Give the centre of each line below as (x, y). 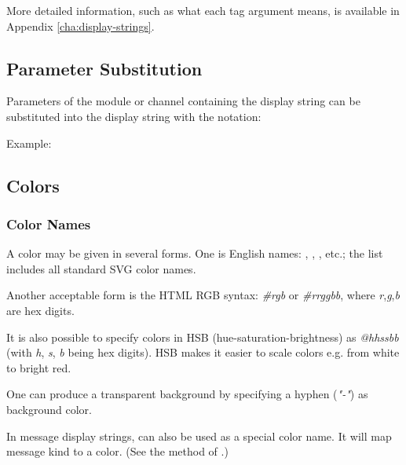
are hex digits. (40, 310)
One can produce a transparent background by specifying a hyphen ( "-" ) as (187, 394)
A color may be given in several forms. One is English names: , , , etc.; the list (195, 253)
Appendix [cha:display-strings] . (80, 26)
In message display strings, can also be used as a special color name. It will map (199, 436)
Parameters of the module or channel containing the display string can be (183, 101)
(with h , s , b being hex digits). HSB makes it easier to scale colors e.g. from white (203, 352)
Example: (29, 143)
